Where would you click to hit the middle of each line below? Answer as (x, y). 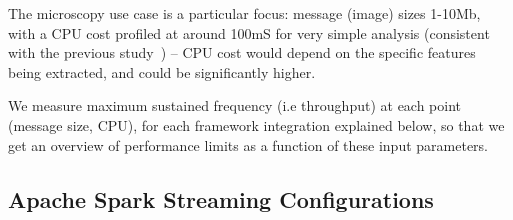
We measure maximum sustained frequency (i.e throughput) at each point (235, 105)
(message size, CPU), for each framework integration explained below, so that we (256, 124)
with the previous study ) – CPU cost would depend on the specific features (242, 52)
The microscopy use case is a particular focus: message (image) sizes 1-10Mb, (244, 13)
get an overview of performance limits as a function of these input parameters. (248, 144)
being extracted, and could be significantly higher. (162, 71)
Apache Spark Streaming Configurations (221, 198)
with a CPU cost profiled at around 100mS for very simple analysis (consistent (249, 32)
